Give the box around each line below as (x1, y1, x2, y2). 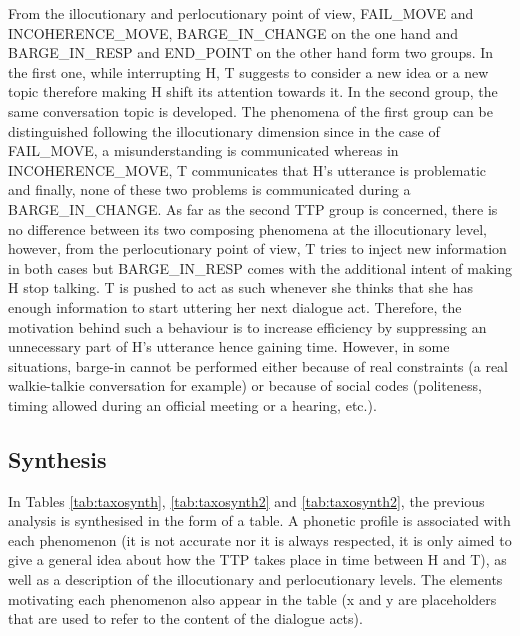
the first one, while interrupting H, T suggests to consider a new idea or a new (8, 61, 489, 82)
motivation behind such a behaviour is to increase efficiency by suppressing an (8, 316, 487, 337)
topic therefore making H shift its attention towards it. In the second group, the (8, 81, 498, 102)
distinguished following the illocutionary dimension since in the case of (8, 120, 440, 141)
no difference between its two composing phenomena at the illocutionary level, (8, 218, 487, 239)
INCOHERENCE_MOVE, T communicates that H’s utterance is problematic (8, 159, 487, 180)
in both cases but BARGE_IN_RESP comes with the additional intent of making (8, 257, 512, 278)
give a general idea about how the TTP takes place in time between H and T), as (8, 549, 507, 570)
